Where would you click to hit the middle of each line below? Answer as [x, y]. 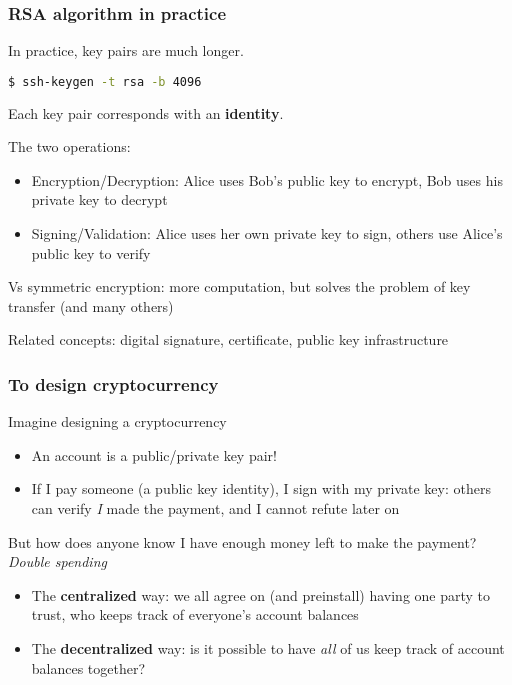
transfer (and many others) [91, 305]
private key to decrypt [99, 199]
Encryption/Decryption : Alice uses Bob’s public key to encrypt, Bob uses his [267, 179]
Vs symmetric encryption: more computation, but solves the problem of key [239, 286]
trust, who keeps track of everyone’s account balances [195, 614]
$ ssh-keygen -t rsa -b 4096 [105, 81]
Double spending [57, 561]
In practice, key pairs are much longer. [126, 50]
